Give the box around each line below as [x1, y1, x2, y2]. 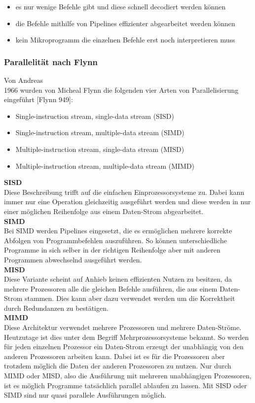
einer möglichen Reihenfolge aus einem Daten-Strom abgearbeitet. [4, 206, 204, 216]
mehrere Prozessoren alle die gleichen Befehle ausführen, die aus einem [4, 283, 218, 293]
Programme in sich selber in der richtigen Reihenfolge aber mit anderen [4, 245, 220, 255]
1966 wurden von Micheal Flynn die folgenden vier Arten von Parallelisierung [4, 84, 239, 95]
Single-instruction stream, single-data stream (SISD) [15, 110, 174, 121]
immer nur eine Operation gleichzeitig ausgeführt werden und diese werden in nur [4, 196, 251, 207]
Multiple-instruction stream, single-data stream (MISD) [15, 144, 184, 154]
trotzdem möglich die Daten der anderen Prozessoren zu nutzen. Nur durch [4, 361, 231, 371]
